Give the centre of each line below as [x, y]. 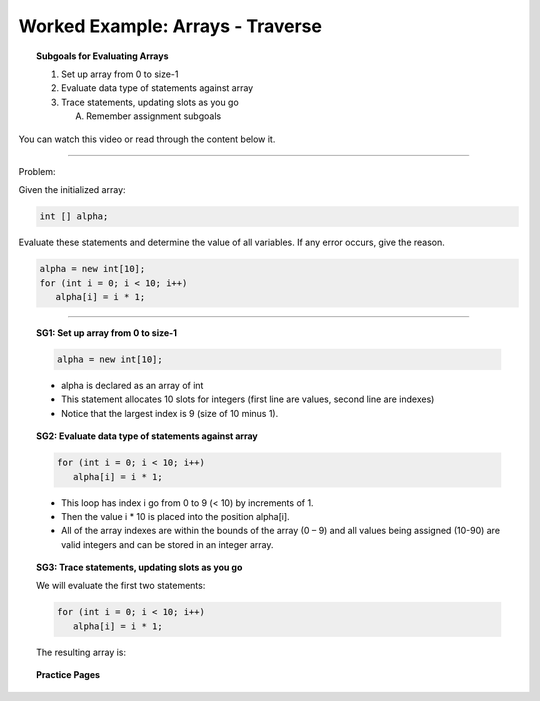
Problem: [37, 171]
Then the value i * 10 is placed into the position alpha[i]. [175, 516]
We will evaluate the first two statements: [121, 586]
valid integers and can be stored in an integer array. [167, 544]
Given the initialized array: [72, 190]
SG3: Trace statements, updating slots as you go [139, 567]
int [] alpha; [74, 216]
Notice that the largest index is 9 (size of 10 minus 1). [170, 413]
